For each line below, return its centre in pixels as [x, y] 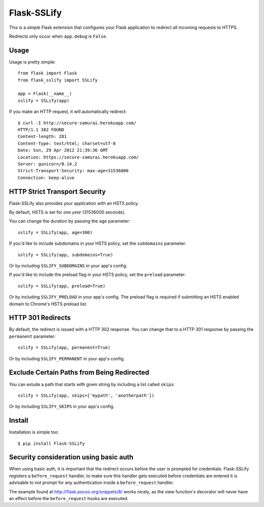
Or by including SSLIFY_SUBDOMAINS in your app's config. [68, 265]
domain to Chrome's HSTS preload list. [48, 304]
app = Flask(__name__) [45, 94]
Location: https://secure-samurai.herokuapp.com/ [78, 157]
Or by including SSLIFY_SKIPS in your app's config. [62, 407]
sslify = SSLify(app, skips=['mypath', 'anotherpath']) [86, 395]
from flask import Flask [47, 73]
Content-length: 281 [42, 137]
